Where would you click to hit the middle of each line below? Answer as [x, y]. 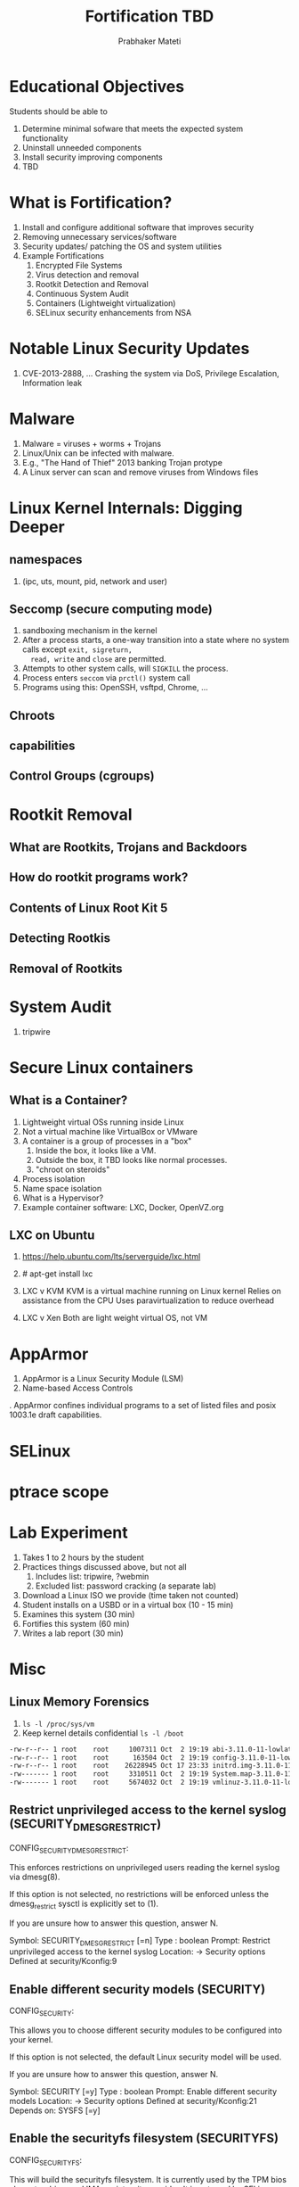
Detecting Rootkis [60, 938]
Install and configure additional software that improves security [138, 227]
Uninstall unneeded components [82, 147]
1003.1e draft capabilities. [56, 1415]
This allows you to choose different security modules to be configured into [146, 2030]
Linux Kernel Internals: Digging [126, 508]
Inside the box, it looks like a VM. [96, 1150]
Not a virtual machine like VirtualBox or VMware [110, 1131]
